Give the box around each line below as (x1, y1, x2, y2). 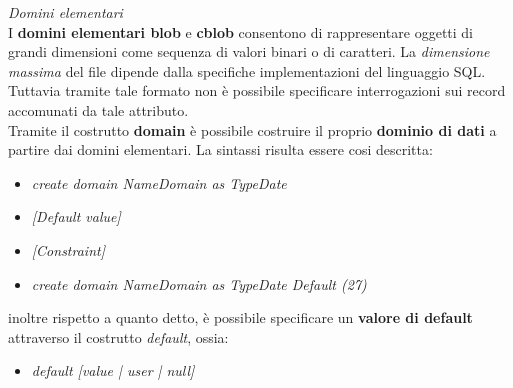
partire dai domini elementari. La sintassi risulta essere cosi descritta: (8, 139, 433, 160)
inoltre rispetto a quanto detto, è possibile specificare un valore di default (8, 307, 473, 328)
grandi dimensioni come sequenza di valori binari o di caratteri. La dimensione (8, 41, 490, 62)
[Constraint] (31, 239, 105, 260)
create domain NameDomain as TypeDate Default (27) (31, 273, 367, 294)
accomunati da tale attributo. (8, 99, 189, 120)
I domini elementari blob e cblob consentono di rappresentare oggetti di (8, 21, 474, 42)
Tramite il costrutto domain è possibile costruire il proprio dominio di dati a (8, 119, 497, 140)
